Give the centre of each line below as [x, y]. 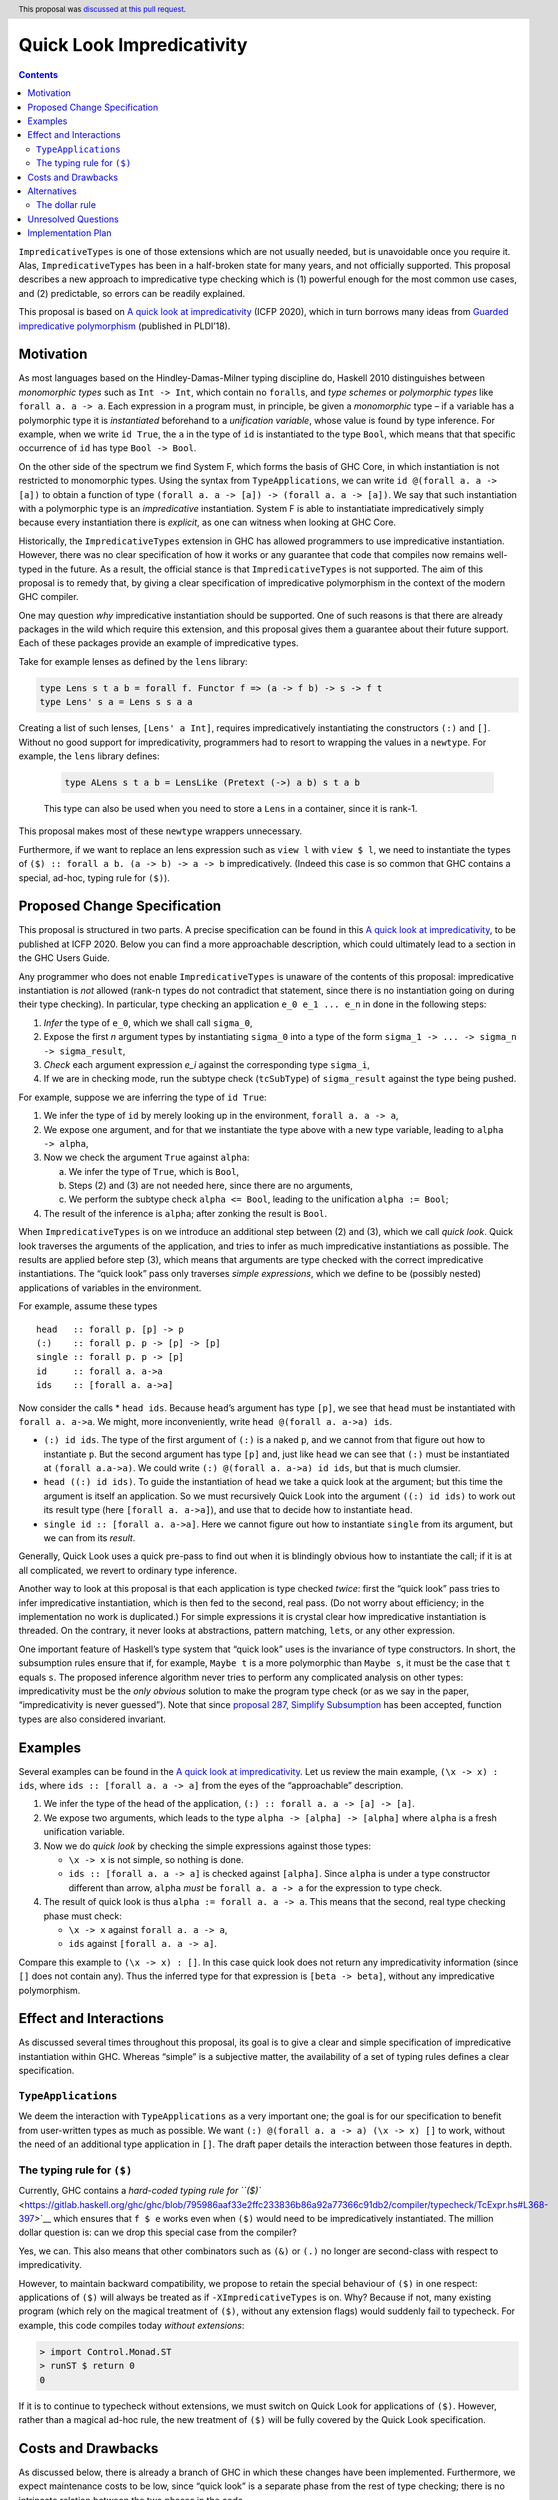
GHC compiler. [48, 597]
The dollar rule [66, 205]
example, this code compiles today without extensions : [131, 2325]
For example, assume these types [88, 1306]
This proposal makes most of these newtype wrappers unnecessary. [160, 831]
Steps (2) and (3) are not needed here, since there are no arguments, [211, 1186]
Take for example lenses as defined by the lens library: [133, 661]
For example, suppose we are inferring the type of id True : [142, 1097]
